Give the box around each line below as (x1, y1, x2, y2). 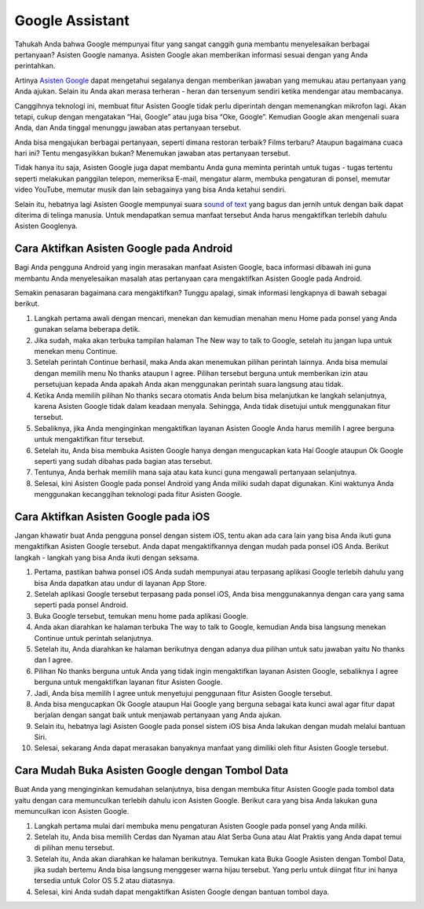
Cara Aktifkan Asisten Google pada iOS (14, 510, 210, 523)
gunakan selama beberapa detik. (34, 325, 141, 334)
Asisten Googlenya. (14, 221, 78, 231)
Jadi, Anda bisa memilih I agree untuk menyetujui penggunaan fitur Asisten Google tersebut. (34, 688, 333, 697)
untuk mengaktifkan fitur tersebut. (34, 435, 145, 444)
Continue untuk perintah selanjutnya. (34, 633, 154, 642)
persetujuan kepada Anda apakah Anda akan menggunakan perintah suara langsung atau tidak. (34, 380, 344, 389)
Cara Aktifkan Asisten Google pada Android (14, 242, 233, 256)
